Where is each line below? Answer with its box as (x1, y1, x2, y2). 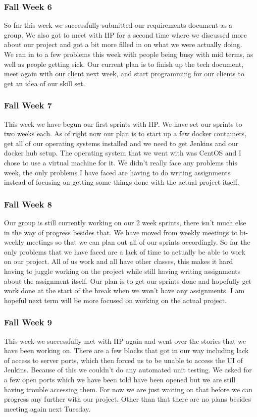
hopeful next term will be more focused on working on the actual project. (4, 295, 227, 305)
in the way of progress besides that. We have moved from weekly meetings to (4, 227, 238, 237)
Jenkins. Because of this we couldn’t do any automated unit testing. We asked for (4, 365, 252, 375)
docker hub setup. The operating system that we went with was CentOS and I (4, 148, 242, 158)
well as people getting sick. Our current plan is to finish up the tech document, (4, 58, 244, 69)
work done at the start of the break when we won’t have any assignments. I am (4, 285, 245, 296)
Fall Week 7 (4, 99, 52, 111)
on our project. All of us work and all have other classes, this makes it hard (4, 256, 233, 266)
